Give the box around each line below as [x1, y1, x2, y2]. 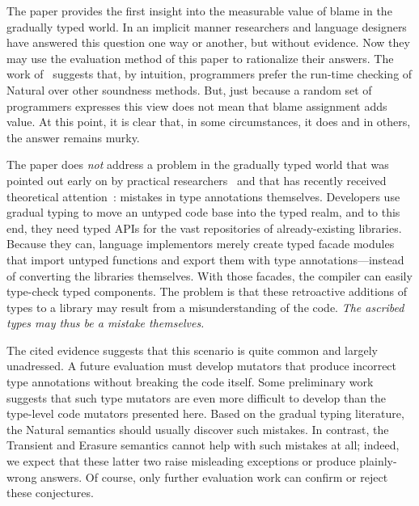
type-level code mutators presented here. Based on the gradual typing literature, [6, 405, 404, 422]
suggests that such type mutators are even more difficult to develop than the [6, 389, 387, 406]
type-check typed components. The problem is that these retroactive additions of [6, 283, 408, 300]
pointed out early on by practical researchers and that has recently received [6, 171, 387, 188]
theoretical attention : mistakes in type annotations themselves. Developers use [6, 188, 400, 205]
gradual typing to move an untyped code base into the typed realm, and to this [6, 204, 400, 221]
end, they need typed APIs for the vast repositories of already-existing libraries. [6, 219, 402, 236]
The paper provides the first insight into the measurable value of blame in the [6, 2, 392, 19]
